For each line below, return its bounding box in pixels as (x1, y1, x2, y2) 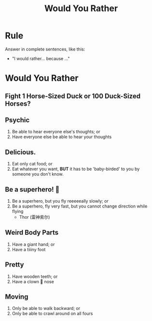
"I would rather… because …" (12, 55, 70, 61)
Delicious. (5, 148, 36, 156)
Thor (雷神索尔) (19, 214, 50, 220)
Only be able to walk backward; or (12, 305, 81, 311)
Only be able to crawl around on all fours (12, 311, 93, 317)
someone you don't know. (12, 171, 64, 177)
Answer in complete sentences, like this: (5, 46, 85, 52)
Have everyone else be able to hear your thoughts (12, 134, 112, 140)
